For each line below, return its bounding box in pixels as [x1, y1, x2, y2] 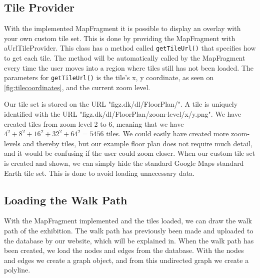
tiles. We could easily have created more [106, 128, 229, 139]
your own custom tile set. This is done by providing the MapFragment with [4, 33, 235, 43]
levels [4, 138, 20, 148]
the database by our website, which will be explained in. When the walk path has [4, 235, 254, 245]
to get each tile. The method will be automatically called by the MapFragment [4, 53, 245, 63]
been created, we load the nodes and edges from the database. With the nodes [4, 245, 244, 255]
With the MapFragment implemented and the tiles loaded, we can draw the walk [4, 215, 252, 226]
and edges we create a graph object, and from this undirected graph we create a [4, 254, 249, 265]
